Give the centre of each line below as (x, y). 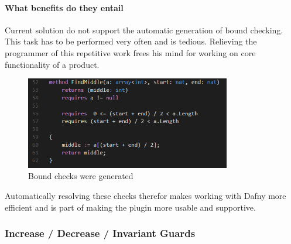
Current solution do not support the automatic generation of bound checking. (144, 30)
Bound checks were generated (81, 176)
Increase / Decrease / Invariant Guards (100, 233)
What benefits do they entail (64, 7)
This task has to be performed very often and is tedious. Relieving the (131, 41)
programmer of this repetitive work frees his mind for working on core (130, 52)
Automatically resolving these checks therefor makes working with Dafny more (145, 195)
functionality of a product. (52, 64)
